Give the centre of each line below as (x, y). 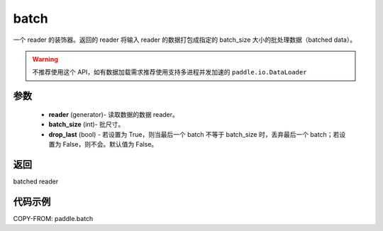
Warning (45, 59)
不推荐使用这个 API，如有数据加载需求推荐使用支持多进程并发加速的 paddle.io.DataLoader (170, 72)
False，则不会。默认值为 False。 (110, 144)
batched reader (36, 181)
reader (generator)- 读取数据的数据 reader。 (113, 114)
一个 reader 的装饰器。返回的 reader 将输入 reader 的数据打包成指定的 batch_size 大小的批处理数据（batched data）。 (185, 40)
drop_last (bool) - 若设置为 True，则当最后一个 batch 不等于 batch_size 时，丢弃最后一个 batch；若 (194, 134)
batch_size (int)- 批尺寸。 (87, 125)
